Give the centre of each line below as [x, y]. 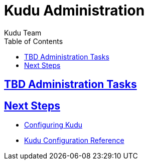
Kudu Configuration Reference [74, 140]
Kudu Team [23, 32]
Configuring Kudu [53, 125]
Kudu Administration [75, 10]
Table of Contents [34, 41]
